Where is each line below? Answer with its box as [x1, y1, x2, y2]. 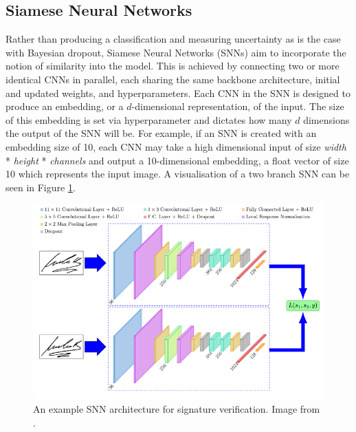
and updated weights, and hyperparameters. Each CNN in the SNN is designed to [5, 85, 351, 100]
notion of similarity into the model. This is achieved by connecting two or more [5, 58, 340, 73]
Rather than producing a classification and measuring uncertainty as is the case [5, 32, 341, 46]
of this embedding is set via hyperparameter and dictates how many [5, 112, 292, 127]
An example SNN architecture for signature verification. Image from [33, 402, 320, 416]
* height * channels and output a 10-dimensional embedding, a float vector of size [5, 153, 349, 167]
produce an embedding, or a [5, 99, 124, 114]
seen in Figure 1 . [5, 180, 76, 194]
